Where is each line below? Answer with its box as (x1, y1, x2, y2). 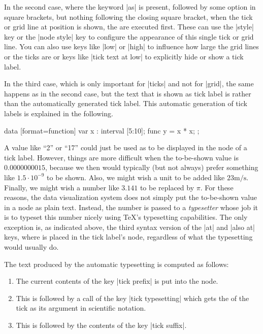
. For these (200, 182, 234, 192)
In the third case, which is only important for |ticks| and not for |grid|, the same (4, 78, 254, 89)
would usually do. (4, 242, 59, 252)
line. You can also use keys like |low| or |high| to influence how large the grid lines (4, 41, 259, 52)
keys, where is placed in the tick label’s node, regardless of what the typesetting (4, 231, 253, 242)
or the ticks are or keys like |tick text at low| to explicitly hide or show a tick (4, 51, 244, 61)
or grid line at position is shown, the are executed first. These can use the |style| (4, 21, 254, 32)
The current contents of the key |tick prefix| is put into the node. (16, 276, 218, 286)
